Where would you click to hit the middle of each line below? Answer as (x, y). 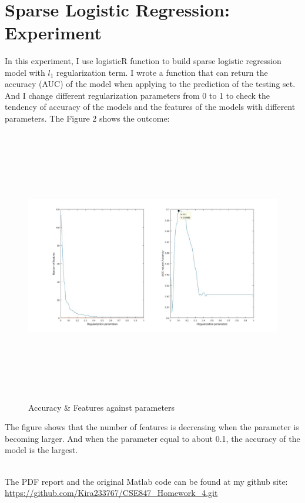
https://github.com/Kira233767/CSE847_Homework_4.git (111, 493)
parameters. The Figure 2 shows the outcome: (87, 118)
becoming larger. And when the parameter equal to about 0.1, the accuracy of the (152, 438)
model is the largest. (41, 450)
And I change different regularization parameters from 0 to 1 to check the (137, 95)
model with (25, 72)
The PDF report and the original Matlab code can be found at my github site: (146, 481)
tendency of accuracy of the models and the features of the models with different (150, 107)
